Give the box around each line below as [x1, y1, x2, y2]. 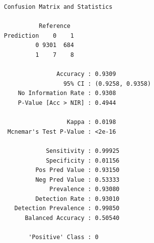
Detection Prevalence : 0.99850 [14, 205, 120, 212]
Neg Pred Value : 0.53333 [35, 176, 120, 183]
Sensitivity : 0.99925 [45, 147, 120, 154]
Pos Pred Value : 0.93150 [35, 167, 120, 174]
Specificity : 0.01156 [45, 157, 120, 164]
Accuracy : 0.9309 [56, 71, 116, 78]
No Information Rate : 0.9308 [18, 90, 116, 97]
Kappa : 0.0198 [66, 119, 116, 126]
